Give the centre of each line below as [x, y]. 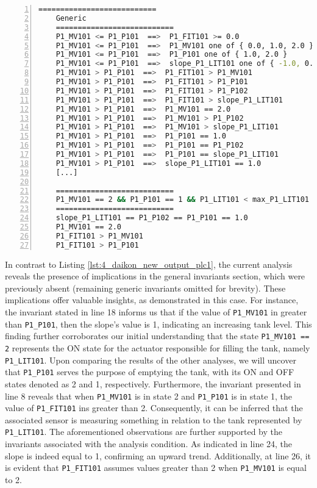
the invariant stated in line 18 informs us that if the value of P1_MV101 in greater [156, 312]
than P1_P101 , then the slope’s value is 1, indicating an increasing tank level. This [158, 324]
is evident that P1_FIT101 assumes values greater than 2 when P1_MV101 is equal [156, 468]
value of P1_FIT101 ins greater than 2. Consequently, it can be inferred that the [154, 408]
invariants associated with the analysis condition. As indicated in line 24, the [149, 444]
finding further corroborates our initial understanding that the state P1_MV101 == [157, 336]
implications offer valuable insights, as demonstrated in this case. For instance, [152, 300]
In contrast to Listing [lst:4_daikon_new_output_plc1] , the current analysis [149, 264]
